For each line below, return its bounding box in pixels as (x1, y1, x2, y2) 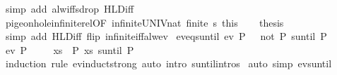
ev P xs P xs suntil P (5, 42, 134, 57)
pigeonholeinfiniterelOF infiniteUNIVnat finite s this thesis (5, 15, 284, 29)
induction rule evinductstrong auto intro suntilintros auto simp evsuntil (5, 56, 332, 71)
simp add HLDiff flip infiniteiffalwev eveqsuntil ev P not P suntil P (5, 29, 327, 43)
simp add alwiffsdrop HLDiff (5, 1, 134, 15)
